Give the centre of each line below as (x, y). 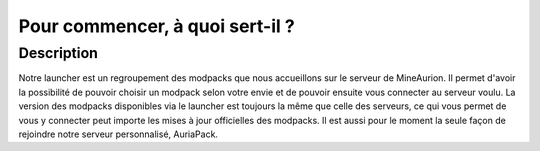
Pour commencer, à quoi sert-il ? (156, 26)
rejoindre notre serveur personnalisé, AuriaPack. (118, 134)
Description (58, 53)
